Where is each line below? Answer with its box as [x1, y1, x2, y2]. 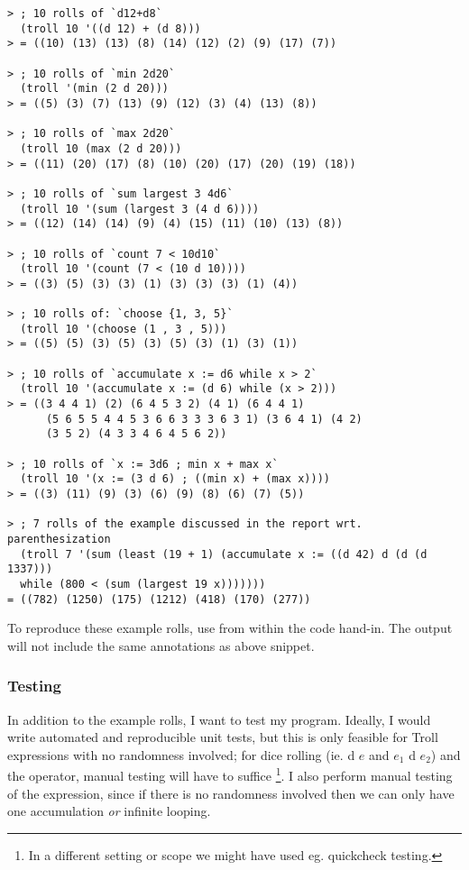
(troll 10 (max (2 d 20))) [20, 142, 182, 155]
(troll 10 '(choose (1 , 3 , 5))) [20, 322, 227, 335]
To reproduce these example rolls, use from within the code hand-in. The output [7, 618, 453, 637]
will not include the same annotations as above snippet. [7, 636, 315, 655]
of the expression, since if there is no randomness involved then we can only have [7, 783, 455, 802]
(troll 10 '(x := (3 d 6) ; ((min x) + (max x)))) [20, 472, 330, 486]
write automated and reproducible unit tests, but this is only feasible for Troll [7, 728, 438, 746]
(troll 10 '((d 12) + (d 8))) [20, 22, 201, 35]
